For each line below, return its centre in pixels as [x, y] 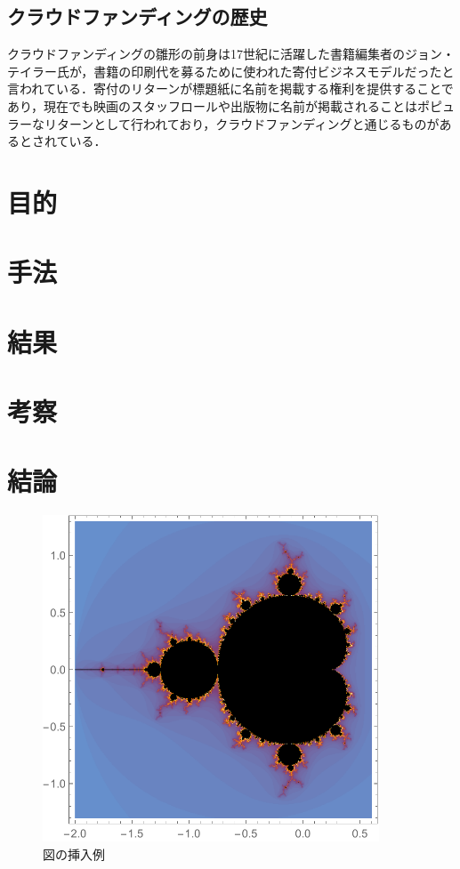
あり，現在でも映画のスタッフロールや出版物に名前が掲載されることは [213, 105]
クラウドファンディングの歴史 [137, 16]
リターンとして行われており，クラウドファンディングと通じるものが [242, 123]
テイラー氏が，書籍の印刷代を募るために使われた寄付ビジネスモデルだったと [231, 71]
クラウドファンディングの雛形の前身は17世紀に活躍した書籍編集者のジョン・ [231, 54]
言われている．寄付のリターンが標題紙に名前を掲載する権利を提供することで [230, 89]
